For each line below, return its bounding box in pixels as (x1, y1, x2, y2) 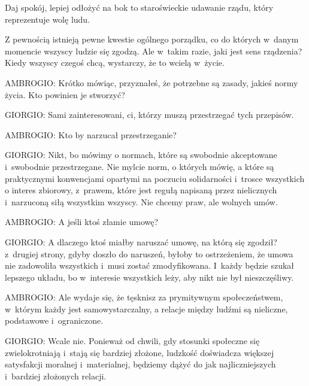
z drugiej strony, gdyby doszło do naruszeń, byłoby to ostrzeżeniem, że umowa (5, 247, 293, 260)
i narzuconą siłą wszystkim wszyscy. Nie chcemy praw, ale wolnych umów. (5, 195, 278, 208)
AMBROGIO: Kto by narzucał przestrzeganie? (5, 128, 177, 141)
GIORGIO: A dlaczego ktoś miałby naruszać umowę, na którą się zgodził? (5, 235, 277, 248)
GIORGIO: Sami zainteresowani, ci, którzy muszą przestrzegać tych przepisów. (5, 108, 294, 121)
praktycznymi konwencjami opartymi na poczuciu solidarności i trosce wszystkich (5, 172, 305, 184)
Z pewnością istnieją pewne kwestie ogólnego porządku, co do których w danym (5, 33, 299, 45)
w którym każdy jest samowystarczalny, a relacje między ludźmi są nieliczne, (5, 302, 288, 315)
